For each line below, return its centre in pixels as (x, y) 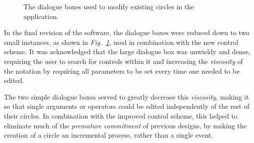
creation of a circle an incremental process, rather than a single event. (109, 135)
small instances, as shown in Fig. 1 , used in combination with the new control (121, 42)
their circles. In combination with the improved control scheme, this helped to (121, 115)
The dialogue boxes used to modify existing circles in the (109, 6)
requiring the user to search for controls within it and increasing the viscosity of (124, 61)
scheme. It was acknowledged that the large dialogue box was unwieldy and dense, (127, 51)
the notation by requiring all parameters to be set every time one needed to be (122, 71)
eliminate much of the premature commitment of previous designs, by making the (126, 125)
